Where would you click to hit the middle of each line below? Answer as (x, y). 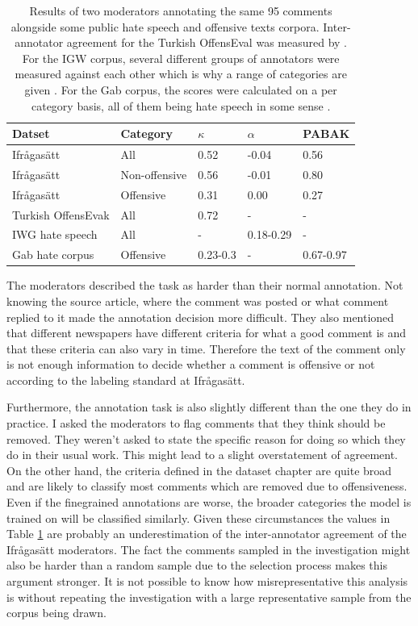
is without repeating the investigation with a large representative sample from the (209, 597)
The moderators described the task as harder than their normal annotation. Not (205, 285)
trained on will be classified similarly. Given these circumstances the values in (199, 517)
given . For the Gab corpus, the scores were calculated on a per (181, 89)
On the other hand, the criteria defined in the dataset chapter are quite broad (199, 470)
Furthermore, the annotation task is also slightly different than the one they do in (209, 407)
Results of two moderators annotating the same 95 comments (181, 10)
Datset (31, 134)
